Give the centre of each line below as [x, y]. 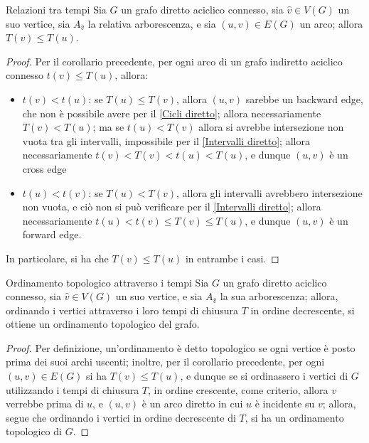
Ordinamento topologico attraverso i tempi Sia [107, 282]
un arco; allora [331, 23]
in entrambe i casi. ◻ [232, 258]
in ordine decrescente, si [303, 310]
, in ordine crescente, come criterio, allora [238, 389]
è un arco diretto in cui [192, 404]
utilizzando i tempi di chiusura [73, 389]
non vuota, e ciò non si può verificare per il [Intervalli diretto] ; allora [172, 207]
